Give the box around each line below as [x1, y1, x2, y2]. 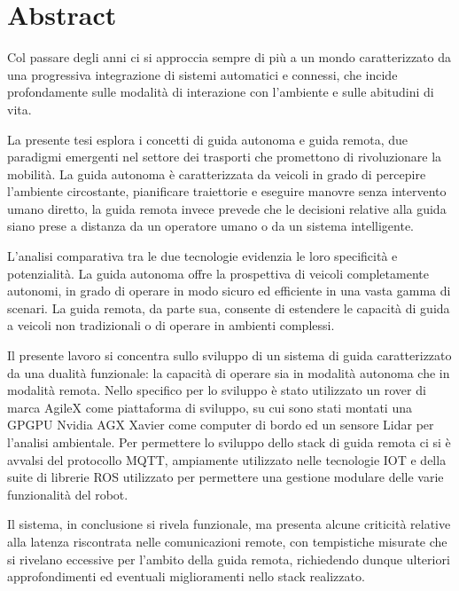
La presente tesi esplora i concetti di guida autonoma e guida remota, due [7, 130, 408, 148]
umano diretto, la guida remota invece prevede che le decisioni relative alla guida [7, 199, 447, 217]
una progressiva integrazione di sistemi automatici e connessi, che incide [7, 65, 398, 83]
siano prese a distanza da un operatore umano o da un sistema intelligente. [7, 217, 414, 235]
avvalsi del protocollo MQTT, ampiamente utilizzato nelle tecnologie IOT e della [7, 450, 447, 469]
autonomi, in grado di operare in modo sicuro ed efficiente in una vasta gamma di [7, 281, 451, 300]
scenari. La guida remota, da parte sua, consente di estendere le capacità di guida [7, 298, 450, 317]
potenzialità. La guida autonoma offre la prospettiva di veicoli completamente [7, 264, 429, 282]
